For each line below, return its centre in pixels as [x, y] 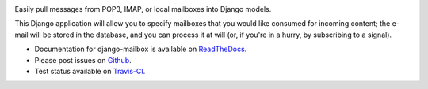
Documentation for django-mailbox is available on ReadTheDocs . [141, 49]
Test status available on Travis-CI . [90, 71]
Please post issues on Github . [83, 60]
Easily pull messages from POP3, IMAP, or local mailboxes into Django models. [143, 9]
